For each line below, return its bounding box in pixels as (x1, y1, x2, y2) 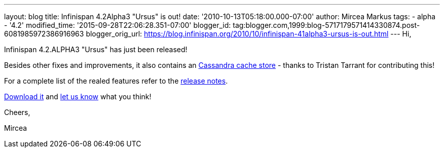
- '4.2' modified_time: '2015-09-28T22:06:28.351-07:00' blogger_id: (4, 21, 231, 29)
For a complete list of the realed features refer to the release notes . (4, 77, 228, 85)
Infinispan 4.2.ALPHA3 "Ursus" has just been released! (4, 45, 188, 54)
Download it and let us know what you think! (4, 92, 152, 101)
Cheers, (4, 108, 30, 117)
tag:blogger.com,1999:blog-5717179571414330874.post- (233, 21, 420, 29)
